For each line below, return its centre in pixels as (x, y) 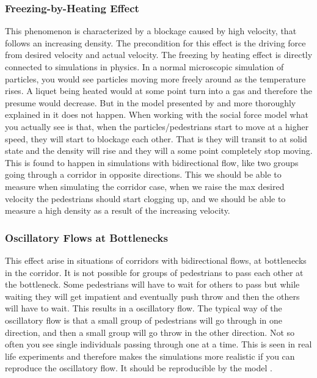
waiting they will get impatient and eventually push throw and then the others (152, 296)
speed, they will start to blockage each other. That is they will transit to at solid (156, 138)
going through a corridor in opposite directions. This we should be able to (143, 174)
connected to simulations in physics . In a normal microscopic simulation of (144, 67)
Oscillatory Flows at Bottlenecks (86, 237)
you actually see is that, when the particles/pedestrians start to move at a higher (157, 126)
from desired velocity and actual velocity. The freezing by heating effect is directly (159, 55)
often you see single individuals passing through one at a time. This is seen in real (158, 344)
